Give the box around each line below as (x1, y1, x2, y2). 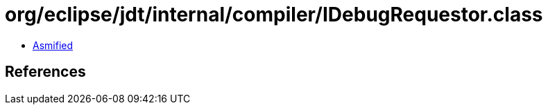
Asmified (33, 39, 74, 51)
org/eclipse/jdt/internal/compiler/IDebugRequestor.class (5, 3, 543, 26)
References (5, 63, 86, 81)
